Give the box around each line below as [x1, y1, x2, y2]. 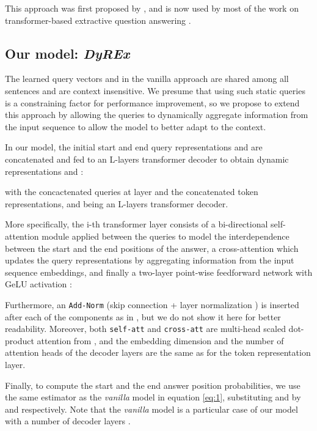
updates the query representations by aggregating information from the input [5, 254, 294, 267]
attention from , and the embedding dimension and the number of [37, 334, 284, 347]
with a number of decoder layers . [5, 414, 131, 427]
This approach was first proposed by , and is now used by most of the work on [5, 2, 299, 14]
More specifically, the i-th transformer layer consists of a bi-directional [5, 218, 268, 230]
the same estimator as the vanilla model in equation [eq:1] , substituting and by [5, 391, 301, 403]
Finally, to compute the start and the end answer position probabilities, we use [5, 378, 301, 391]
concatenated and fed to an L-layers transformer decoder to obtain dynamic [5, 152, 289, 165]
